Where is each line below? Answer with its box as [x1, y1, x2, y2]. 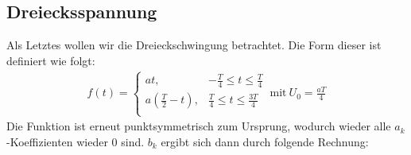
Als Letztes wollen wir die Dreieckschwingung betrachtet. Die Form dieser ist [6, 37, 382, 53]
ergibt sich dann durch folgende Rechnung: [161, 133, 369, 149]
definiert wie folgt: [6, 52, 95, 68]
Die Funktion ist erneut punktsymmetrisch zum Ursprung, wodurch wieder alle [6, 118, 391, 134]
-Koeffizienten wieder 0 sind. [6, 133, 145, 149]
